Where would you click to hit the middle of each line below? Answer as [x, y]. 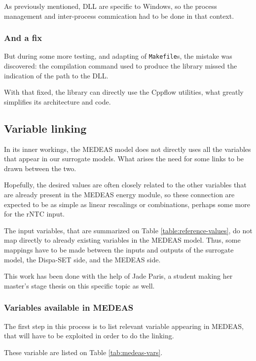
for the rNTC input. [34, 214]
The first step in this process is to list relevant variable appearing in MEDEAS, [124, 326]
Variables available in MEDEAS [69, 307]
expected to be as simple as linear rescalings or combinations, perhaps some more [127, 204]
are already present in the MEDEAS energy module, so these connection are [119, 195]
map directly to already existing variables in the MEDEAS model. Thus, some [122, 240]
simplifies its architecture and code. [57, 101]
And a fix [23, 38]
